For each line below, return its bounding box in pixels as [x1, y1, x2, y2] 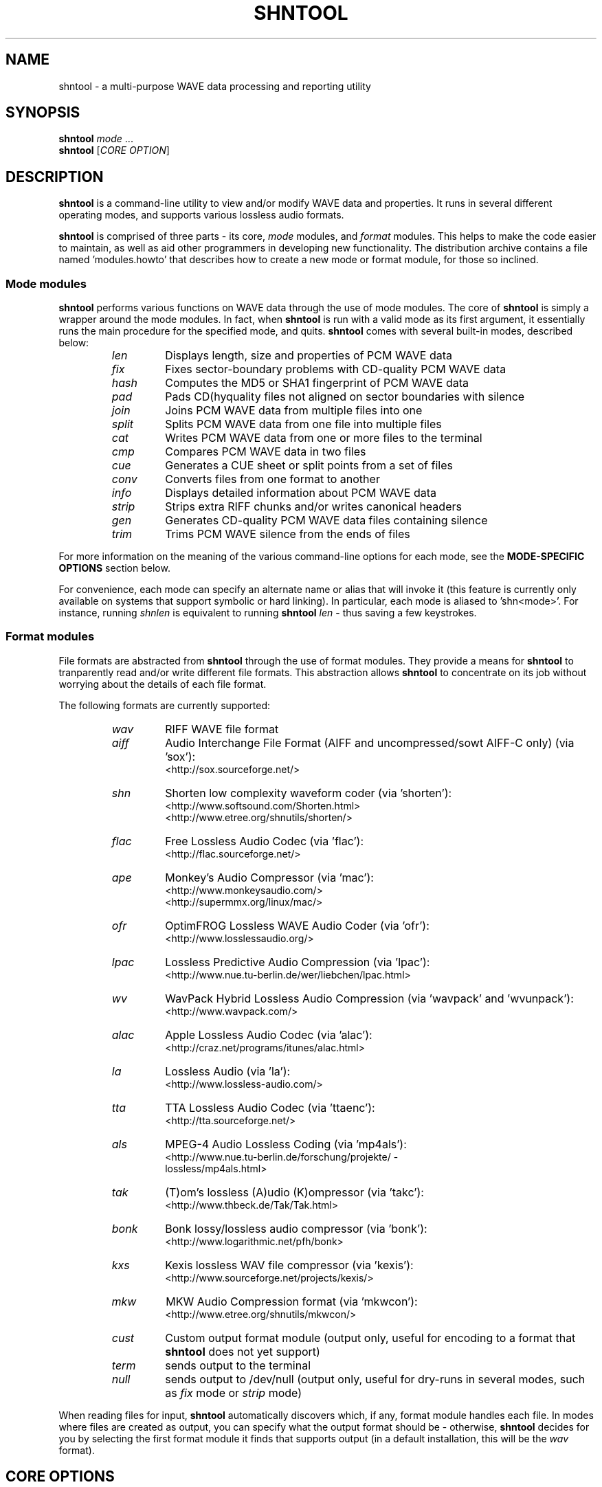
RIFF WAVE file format [165, 722, 279, 736]
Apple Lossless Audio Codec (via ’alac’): [165, 1027, 372, 1042]
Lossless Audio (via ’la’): [165, 1064, 291, 1078]
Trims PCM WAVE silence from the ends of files [165, 527, 410, 541]
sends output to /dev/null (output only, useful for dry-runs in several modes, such [165, 1372, 586, 1386]
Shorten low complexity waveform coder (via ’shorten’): [165, 785, 452, 800]
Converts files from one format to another [165, 472, 380, 487]
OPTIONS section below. [58, 562, 170, 574]
